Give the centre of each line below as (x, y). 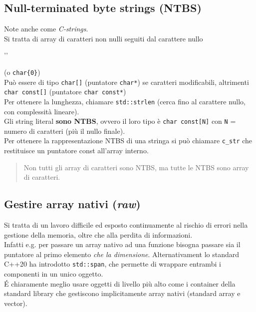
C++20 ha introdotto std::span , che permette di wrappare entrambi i (113, 264)
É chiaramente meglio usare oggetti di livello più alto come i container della (120, 283)
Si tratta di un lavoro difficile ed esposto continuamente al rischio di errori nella (126, 225)
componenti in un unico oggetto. (54, 274)
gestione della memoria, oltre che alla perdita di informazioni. (98, 234)
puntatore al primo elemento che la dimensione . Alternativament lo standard (122, 254)
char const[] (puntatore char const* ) (65, 92)
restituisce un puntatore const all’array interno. (76, 151)
